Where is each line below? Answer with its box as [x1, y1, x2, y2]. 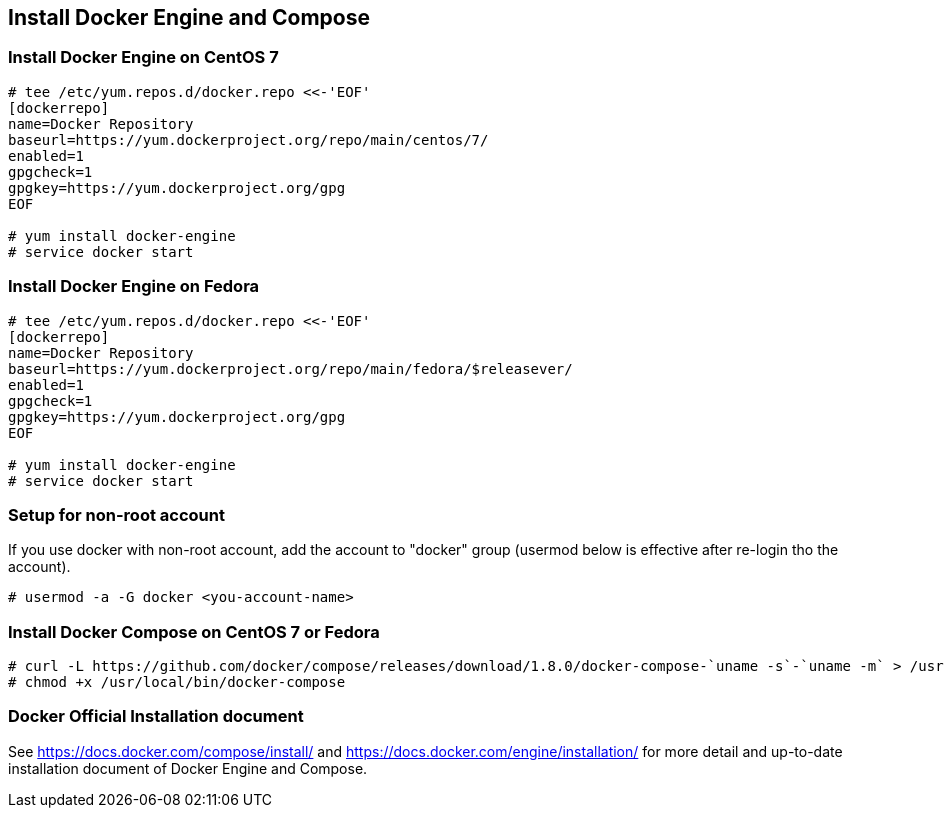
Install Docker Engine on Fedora [8, 276, 260, 297]
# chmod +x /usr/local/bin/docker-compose [8, 674, 346, 691]
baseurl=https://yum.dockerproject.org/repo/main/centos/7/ [8, 131, 489, 148]
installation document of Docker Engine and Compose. [8, 759, 368, 777]
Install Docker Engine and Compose [8, 5, 371, 30]
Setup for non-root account [8, 504, 225, 525]
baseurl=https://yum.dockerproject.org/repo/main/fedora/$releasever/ [8, 360, 573, 377]
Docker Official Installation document [8, 706, 304, 727]
